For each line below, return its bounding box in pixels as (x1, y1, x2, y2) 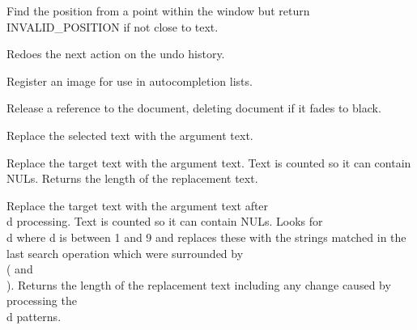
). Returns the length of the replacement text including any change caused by (6, 276, 391, 293)
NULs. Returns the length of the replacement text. (6, 170, 258, 187)
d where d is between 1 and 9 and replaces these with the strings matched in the (6, 228, 406, 245)
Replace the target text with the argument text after (6, 197, 269, 214)
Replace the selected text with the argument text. (6, 126, 253, 143)
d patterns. (6, 307, 62, 324)
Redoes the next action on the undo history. (6, 45, 225, 62)
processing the (6, 292, 77, 309)
